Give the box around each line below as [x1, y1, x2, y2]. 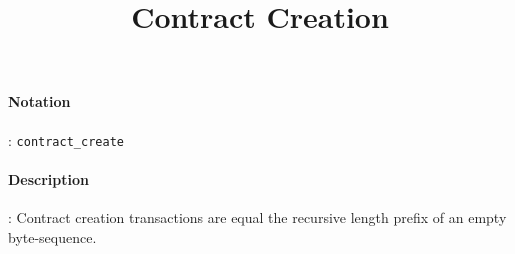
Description [8, 168, 90, 189]
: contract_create [8, 129, 124, 150]
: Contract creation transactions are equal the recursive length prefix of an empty [8, 207, 507, 228]
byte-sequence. [8, 226, 97, 247]
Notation [8, 91, 71, 112]
